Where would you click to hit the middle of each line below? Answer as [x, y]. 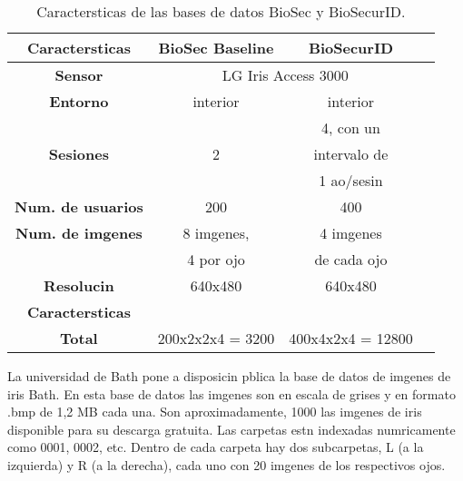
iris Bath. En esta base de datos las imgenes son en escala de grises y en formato [231, 393]
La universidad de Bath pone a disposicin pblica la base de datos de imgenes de [229, 376]
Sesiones [79, 154]
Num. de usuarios [79, 206]
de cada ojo [351, 259]
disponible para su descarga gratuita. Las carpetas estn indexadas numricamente [231, 429]
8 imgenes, [216, 233]
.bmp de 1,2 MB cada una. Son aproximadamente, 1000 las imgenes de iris [215, 412]
